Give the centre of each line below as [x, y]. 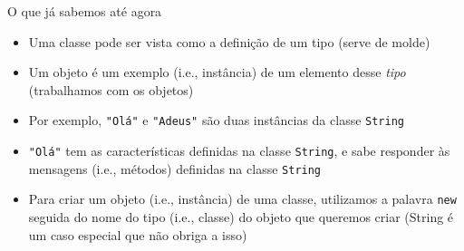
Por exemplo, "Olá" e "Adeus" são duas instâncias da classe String [216, 120]
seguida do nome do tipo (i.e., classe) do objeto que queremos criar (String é [241, 217]
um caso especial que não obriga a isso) [138, 234]
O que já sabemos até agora [85, 11]
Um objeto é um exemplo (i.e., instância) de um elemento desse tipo [217, 72]
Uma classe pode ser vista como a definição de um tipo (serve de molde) [229, 41]
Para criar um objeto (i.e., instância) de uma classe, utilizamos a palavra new [242, 199]
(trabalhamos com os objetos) [111, 89]
